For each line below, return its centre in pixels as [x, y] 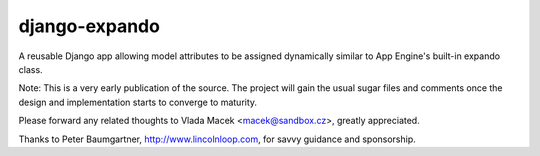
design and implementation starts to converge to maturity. [138, 102]
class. [31, 69]
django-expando [89, 26]
